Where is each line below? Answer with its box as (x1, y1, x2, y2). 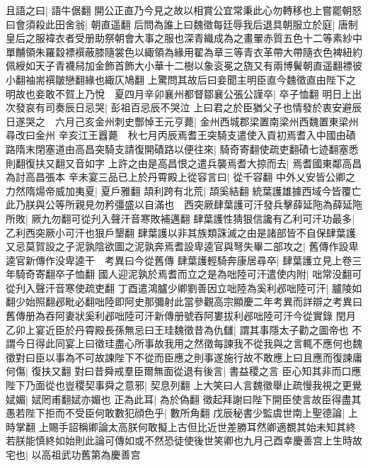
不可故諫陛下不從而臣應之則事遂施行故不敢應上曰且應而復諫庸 (74, 349, 362, 364)
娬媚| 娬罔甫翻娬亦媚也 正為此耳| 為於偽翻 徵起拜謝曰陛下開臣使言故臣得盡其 (6, 391, 362, 406)
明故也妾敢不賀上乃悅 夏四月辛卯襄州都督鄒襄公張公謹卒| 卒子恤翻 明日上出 (6, 86, 362, 101)
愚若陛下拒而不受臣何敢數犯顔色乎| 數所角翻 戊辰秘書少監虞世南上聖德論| (6, 405, 345, 420)
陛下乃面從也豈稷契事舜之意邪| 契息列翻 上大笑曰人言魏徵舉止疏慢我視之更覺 (6, 378, 362, 393)
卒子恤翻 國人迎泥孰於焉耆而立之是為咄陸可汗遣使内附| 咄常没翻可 (54, 266, 362, 281)
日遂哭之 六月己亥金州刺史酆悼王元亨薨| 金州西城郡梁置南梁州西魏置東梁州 (6, 113, 359, 128)
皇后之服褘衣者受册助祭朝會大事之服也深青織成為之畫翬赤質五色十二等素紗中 (6, 30, 362, 45)
